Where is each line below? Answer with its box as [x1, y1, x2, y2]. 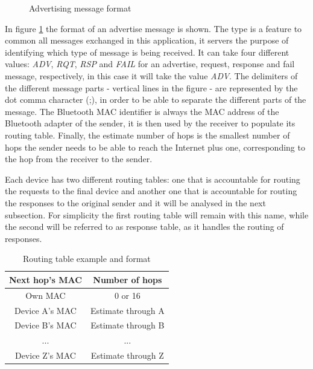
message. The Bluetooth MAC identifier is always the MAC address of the [5, 105, 279, 117]
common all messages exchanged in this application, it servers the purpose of [5, 34, 289, 47]
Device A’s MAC [14, 304, 77, 316]
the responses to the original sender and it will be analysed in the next [5, 196, 266, 209]
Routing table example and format [22, 252, 151, 265]
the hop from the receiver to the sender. [5, 152, 153, 165]
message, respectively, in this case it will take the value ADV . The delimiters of [5, 69, 298, 82]
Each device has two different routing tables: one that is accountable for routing [5, 172, 300, 185]
